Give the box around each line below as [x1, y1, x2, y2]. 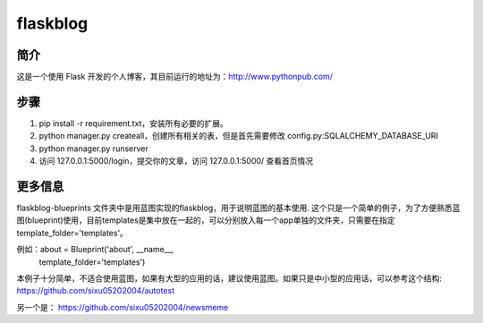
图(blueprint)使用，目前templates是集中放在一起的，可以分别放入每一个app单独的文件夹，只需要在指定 [16, 215, 395, 225]
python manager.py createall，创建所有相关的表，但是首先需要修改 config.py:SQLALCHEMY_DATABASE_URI [38, 131, 438, 141]
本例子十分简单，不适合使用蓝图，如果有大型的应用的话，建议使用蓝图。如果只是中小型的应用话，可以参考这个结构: [16, 273, 443, 284]
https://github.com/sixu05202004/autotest [16, 285, 174, 296]
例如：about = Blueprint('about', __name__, [16, 244, 174, 255]
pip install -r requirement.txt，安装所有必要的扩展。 [38, 117, 228, 129]
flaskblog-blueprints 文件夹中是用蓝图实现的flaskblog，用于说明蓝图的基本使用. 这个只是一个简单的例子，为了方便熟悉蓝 [16, 202, 461, 214]
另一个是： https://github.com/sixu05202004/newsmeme [16, 302, 229, 312]
